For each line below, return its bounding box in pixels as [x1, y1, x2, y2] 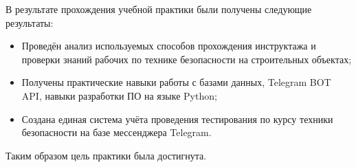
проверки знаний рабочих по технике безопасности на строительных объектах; [21, 52, 352, 66]
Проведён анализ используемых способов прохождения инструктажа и [21, 38, 316, 53]
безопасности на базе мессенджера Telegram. [21, 125, 212, 140]
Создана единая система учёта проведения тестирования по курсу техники [21, 111, 333, 126]
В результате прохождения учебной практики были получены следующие [5, 2, 312, 16]
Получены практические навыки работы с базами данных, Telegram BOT [21, 75, 331, 89]
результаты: [5, 15, 54, 30]
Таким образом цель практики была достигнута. [5, 148, 207, 162]
